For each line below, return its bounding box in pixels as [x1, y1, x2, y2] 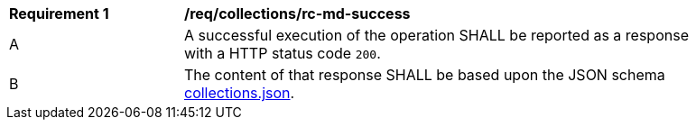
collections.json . [184, 84, 295, 102]
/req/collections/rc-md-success [184, 5, 411, 23]
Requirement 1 [9, 5, 109, 23]
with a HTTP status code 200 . [184, 44, 381, 62]
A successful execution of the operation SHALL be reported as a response [184, 26, 689, 44]
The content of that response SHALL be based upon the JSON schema [184, 66, 665, 84]
